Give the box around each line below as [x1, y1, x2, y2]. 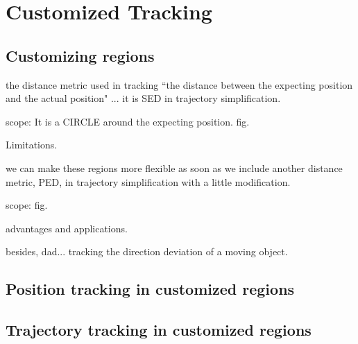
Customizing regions [6, 44, 155, 66]
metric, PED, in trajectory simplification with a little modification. [6, 174, 291, 189]
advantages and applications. [6, 221, 128, 235]
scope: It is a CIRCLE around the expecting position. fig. [6, 114, 250, 128]
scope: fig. [6, 198, 48, 212]
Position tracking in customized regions [6, 278, 295, 300]
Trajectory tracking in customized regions [6, 319, 312, 341]
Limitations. [6, 137, 58, 152]
